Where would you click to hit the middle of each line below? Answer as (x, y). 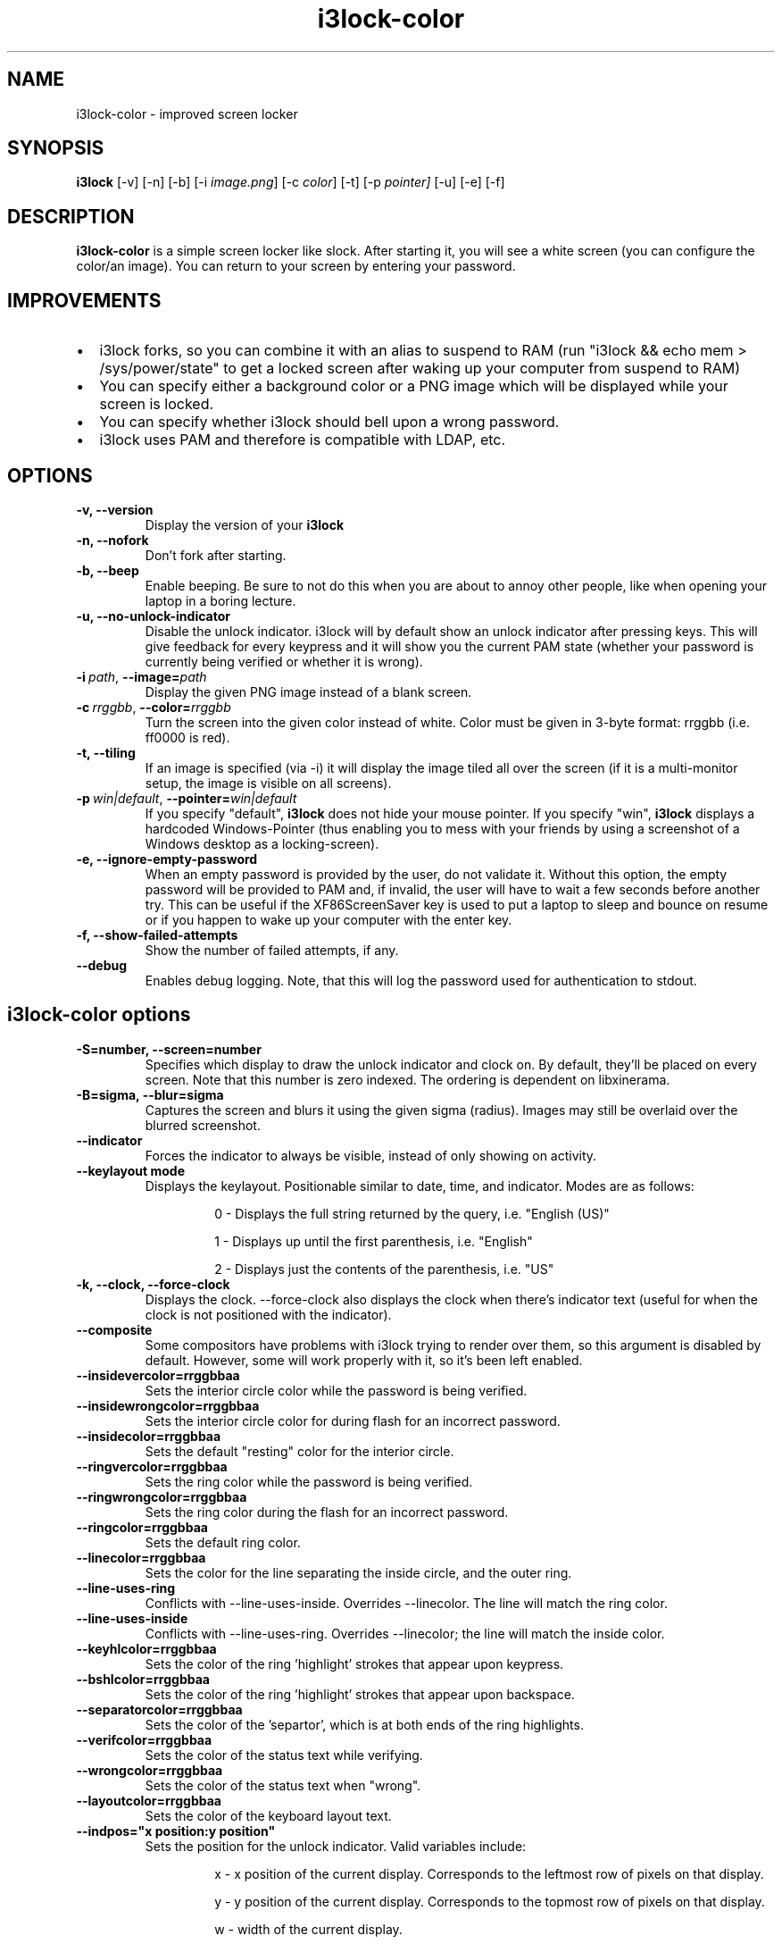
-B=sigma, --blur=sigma (150, 1094)
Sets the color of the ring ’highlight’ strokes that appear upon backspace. (360, 1694)
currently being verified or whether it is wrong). (284, 661)
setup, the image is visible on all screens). (268, 783)
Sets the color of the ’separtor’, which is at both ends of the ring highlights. (364, 1724)
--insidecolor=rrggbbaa (149, 1436)
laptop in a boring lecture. (220, 600)
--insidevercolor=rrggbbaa (158, 1375)
